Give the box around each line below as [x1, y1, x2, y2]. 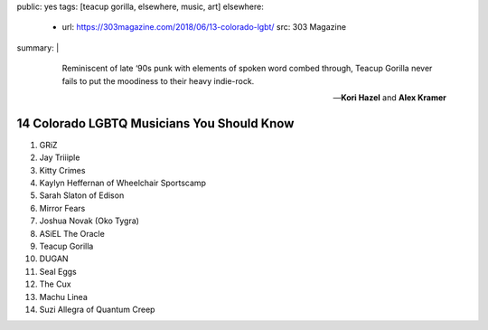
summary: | [16, 42, 60, 53]
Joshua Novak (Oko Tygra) [39, 215, 140, 226]
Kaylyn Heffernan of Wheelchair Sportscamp [39, 177, 207, 189]
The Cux [39, 278, 71, 289]
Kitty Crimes [39, 165, 86, 175]
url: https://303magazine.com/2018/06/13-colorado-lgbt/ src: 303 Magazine [61, 22, 347, 33]
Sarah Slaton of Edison [39, 190, 125, 201]
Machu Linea [39, 291, 88, 302]
